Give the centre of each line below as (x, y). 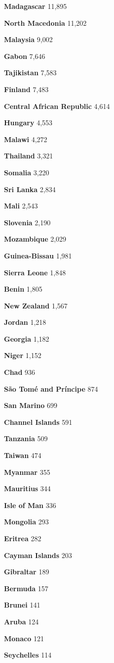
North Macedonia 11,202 (45, 23)
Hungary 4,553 (28, 123)
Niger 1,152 (23, 355)
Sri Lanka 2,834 (30, 189)
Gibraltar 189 (27, 572)
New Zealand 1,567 (36, 305)
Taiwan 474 (23, 455)
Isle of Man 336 (30, 505)
